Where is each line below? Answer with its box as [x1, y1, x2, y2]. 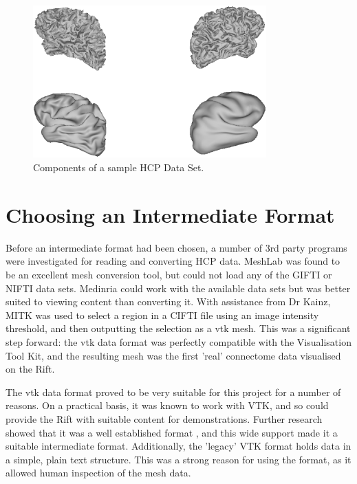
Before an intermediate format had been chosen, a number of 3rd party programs [6, 240, 347, 254]
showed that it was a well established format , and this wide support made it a [6, 425, 338, 439]
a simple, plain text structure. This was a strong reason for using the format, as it [6, 452, 351, 466]
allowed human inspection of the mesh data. [6, 465, 191, 480]
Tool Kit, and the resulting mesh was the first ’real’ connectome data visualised [6, 348, 341, 362]
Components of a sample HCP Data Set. [33, 160, 204, 175]
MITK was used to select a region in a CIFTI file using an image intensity [6, 307, 319, 322]
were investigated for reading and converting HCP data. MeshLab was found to [6, 254, 340, 268]
